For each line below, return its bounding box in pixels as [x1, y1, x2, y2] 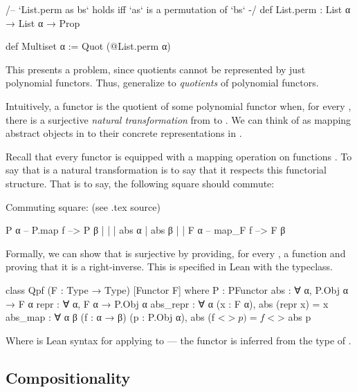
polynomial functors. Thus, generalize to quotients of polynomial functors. [6, 75, 319, 90]
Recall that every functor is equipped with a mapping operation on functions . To [6, 149, 352, 163]
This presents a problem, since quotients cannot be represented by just [6, 62, 306, 76]
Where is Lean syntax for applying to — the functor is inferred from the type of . [6, 333, 351, 347]
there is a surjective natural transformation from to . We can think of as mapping [6, 112, 351, 127]
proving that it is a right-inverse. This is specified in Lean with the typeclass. [6, 259, 333, 274]
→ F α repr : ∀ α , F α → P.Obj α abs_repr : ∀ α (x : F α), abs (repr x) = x [6, 296, 329, 310]
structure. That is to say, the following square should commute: [6, 176, 275, 190]
